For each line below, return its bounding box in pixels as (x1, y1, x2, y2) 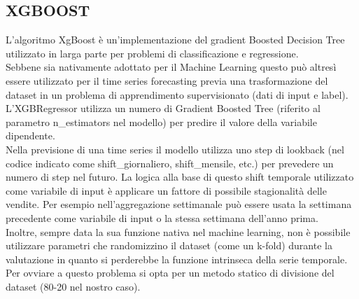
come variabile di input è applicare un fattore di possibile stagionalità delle (6, 183, 327, 197)
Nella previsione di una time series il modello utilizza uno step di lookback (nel (6, 141, 344, 156)
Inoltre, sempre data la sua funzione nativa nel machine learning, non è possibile (6, 224, 351, 239)
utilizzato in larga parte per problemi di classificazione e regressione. (6, 46, 299, 60)
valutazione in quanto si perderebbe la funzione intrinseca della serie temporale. (6, 251, 348, 266)
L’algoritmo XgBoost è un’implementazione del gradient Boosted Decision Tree (6, 32, 345, 47)
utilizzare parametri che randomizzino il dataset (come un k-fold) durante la (6, 238, 332, 253)
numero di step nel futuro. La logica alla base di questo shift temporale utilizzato (6, 169, 354, 184)
